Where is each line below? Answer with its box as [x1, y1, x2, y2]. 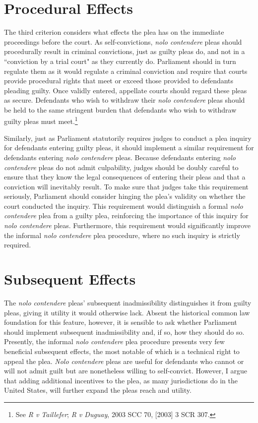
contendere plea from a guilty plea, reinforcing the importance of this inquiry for [4, 210, 249, 221]
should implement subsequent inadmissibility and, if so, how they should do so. [4, 326, 245, 337]
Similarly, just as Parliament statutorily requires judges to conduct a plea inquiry [4, 132, 252, 143]
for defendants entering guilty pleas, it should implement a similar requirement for [4, 142, 254, 153]
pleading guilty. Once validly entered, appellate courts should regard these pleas [4, 85, 247, 95]
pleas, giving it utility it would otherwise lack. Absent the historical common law [4, 307, 250, 317]
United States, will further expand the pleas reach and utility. [4, 385, 192, 395]
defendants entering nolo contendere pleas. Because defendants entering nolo [4, 152, 236, 162]
